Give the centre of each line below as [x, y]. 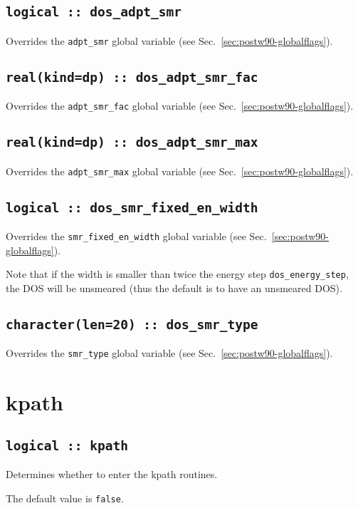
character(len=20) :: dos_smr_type [132, 324]
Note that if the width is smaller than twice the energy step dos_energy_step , [177, 274]
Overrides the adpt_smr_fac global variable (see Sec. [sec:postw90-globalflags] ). [180, 106]
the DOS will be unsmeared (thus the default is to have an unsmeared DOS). [174, 288]
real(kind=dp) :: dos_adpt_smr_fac [132, 77]
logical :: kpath [67, 445]
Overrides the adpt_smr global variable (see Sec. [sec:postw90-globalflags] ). [169, 40]
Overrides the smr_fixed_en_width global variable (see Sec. [136, 236]
